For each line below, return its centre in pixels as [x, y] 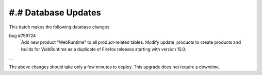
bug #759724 [23, 36]
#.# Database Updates [55, 12]
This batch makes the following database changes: [60, 27]
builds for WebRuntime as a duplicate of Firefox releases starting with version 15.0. [104, 49]
